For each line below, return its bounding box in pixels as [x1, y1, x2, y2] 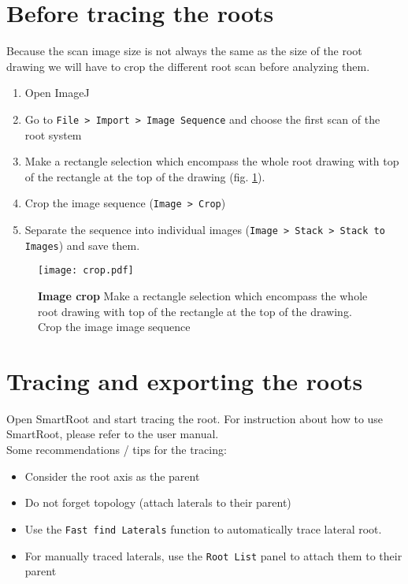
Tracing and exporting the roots [6, 364, 363, 396]
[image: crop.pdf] [38, 265, 134, 277]
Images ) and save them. [24, 236, 140, 253]
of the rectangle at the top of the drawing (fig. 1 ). [24, 168, 265, 184]
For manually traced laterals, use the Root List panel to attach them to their [24, 547, 402, 564]
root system [24, 126, 82, 143]
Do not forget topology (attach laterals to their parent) [24, 494, 291, 511]
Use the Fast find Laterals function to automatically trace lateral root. [24, 520, 382, 537]
